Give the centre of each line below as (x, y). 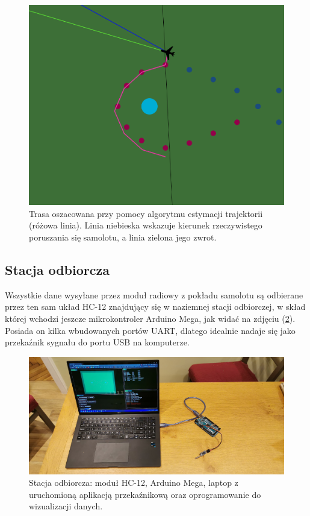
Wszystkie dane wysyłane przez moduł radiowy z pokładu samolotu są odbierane (154, 294)
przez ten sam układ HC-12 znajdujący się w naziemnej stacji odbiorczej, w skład (155, 307)
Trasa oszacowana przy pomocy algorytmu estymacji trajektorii (146, 213)
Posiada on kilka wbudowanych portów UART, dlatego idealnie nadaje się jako (150, 330)
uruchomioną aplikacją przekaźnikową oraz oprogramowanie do (145, 494)
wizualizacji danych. (66, 506)
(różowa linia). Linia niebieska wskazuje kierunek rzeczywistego (146, 225)
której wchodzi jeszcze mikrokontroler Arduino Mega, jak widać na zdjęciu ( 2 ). (150, 318)
